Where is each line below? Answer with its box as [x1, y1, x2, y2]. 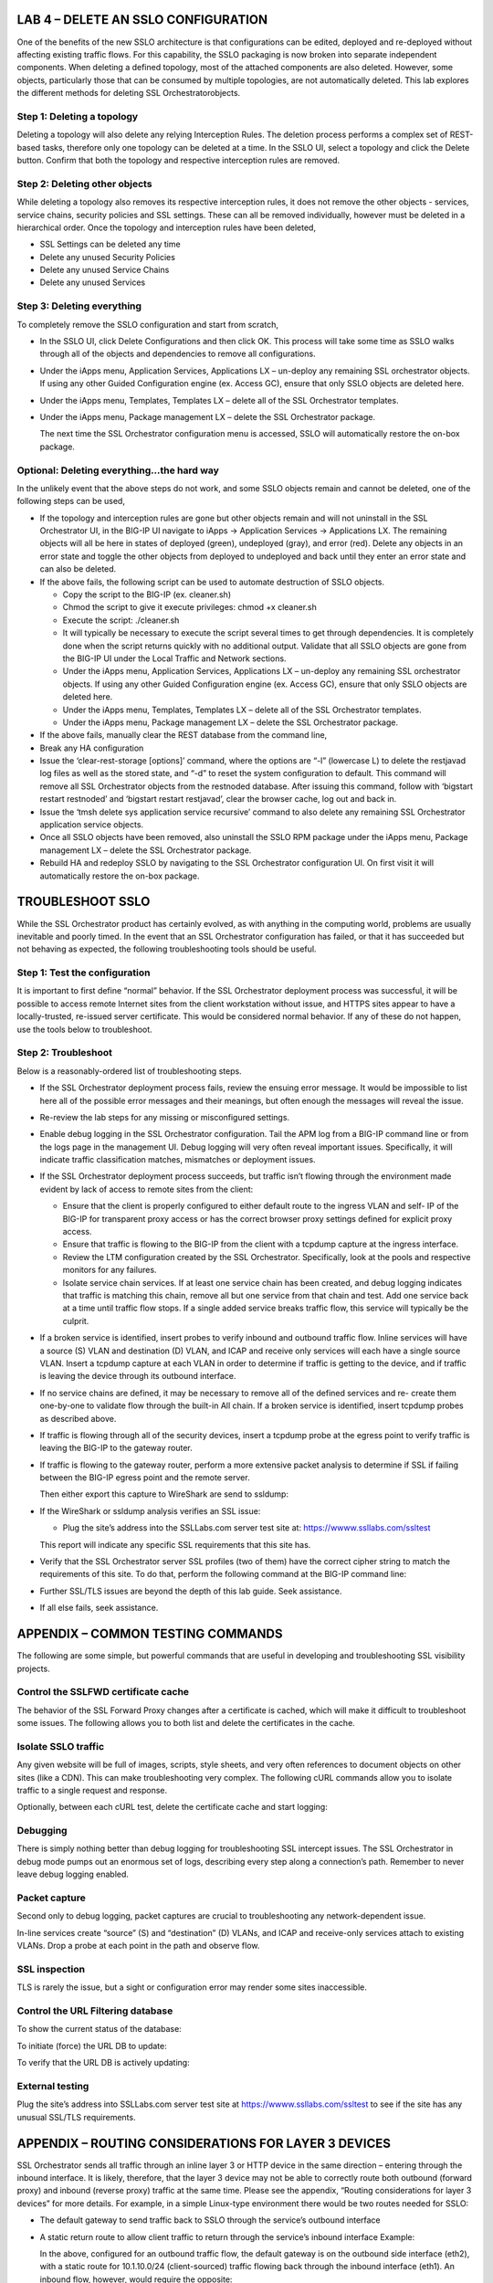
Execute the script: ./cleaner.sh [62, 615, 180, 626]
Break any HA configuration [39, 742, 144, 753]
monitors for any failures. [62, 1265, 157, 1276]
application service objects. [39, 819, 144, 830]
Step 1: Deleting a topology [16, 110, 139, 122]
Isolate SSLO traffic [16, 1740, 105, 1752]
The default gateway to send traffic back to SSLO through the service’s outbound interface [39, 2215, 381, 2225]
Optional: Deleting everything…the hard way [16, 464, 219, 477]
